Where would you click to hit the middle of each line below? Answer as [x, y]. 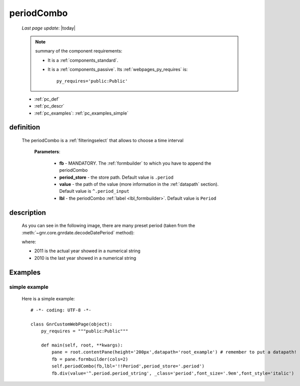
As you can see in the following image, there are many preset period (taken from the [108, 226]
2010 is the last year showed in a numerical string [85, 258]
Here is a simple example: [48, 298]
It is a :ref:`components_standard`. [83, 60]
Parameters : [47, 152]
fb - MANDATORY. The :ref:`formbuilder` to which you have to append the [135, 163]
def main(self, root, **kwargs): [82, 345]
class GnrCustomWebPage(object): [71, 324]
